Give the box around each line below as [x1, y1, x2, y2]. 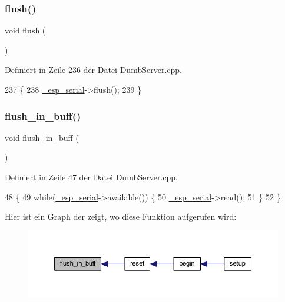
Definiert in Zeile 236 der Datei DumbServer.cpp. [5, 63, 182, 76]
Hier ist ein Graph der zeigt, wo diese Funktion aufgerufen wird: [5, 210, 237, 223]
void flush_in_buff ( [5, 131, 79, 143]
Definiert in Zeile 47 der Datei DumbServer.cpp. [5, 171, 178, 183]
